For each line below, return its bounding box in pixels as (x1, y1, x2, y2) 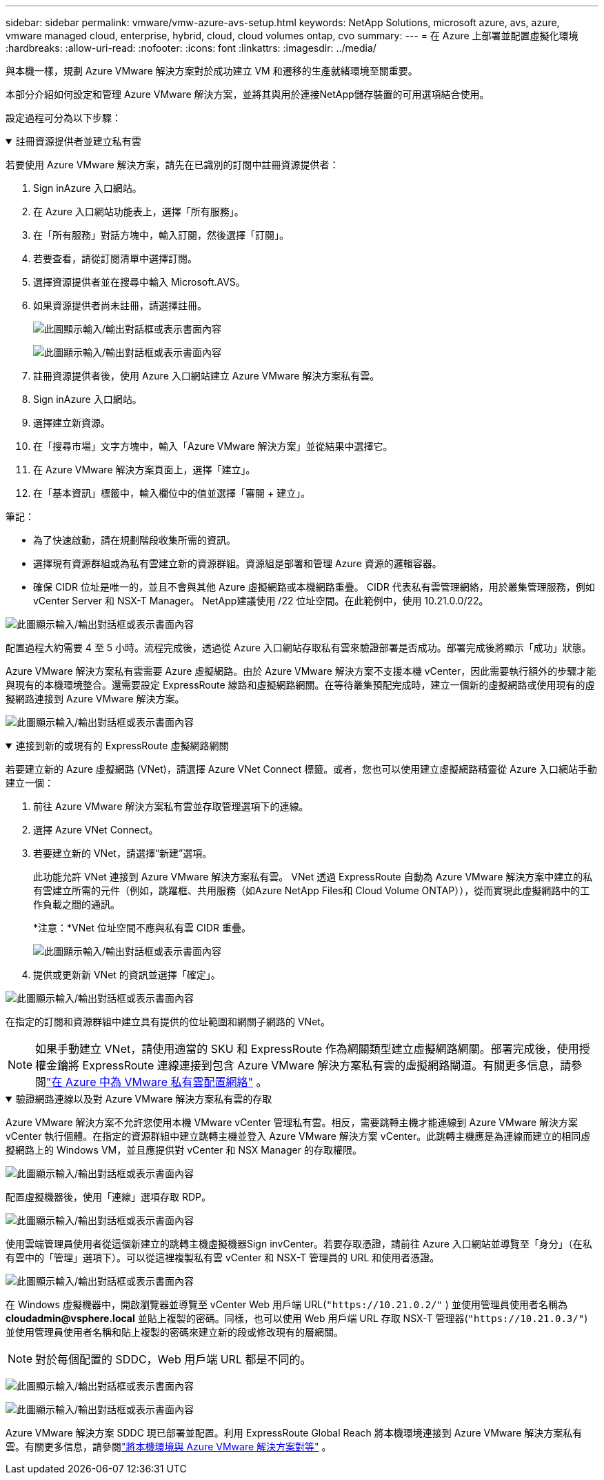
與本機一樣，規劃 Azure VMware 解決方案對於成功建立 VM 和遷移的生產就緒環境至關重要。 (6, 65, 418, 77)
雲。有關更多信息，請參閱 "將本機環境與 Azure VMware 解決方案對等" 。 (6, 1441, 332, 1452)
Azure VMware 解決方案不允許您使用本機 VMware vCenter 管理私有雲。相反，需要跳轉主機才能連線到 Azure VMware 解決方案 (6, 1116, 578, 1128)
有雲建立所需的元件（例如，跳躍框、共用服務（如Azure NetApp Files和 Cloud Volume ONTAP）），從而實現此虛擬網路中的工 (33, 885, 590, 896)
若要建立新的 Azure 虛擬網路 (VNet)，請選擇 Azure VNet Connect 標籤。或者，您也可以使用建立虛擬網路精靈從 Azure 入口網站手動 (6, 763, 598, 775)
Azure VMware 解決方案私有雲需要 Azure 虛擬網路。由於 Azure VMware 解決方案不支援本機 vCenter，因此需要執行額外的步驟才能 (6, 665, 596, 677)
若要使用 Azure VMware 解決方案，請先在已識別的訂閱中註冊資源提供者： (6, 159, 339, 170)
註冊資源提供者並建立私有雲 (15, 135, 141, 147)
